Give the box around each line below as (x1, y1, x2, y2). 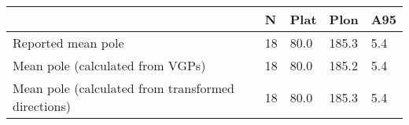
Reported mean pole (13, 34, 124, 52)
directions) (13, 97, 71, 115)
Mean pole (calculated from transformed (13, 79, 235, 97)
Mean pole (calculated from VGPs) (13, 56, 206, 74)
